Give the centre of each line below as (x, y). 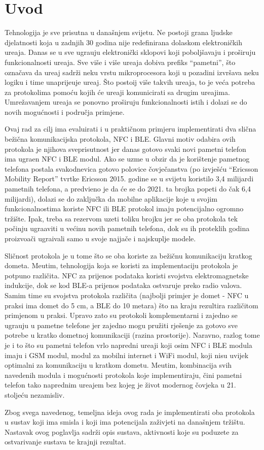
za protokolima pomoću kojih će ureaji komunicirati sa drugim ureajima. (117, 92)
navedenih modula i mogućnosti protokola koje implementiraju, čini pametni (123, 375)
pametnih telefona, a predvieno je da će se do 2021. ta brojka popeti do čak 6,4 (128, 189)
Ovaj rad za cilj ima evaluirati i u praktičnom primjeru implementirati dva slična (130, 129)
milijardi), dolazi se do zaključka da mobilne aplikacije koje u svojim (111, 198)
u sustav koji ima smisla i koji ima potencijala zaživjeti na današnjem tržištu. (125, 422)
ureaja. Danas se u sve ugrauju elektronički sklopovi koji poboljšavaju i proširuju (130, 52)
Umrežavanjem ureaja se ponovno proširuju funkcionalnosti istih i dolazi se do (126, 102)
